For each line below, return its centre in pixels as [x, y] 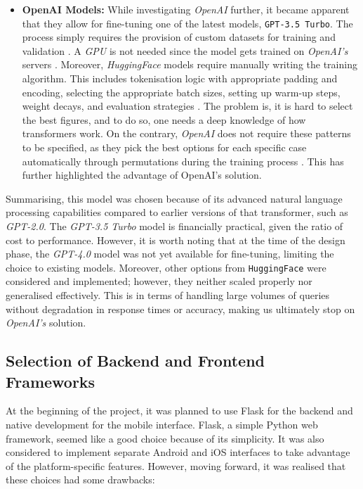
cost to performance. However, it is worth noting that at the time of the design [176, 240]
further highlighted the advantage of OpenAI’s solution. [142, 175]
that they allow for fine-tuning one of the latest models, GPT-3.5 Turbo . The [187, 23]
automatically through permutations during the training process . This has [183, 161]
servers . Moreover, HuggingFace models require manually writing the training [190, 64]
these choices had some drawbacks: [80, 480]
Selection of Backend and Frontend [135, 361]
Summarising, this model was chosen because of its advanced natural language [174, 198]
